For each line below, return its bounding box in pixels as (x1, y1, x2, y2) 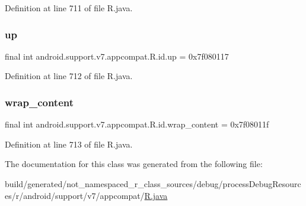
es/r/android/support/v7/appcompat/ (5, 189, 145, 201)
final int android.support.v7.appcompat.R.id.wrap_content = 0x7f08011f (5, 118, 269, 130)
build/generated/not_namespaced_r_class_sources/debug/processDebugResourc (5, 178, 301, 189)
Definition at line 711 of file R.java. (5, 2, 133, 14)
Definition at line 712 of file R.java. (5, 70, 133, 82)
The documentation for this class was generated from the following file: (5, 158, 263, 170)
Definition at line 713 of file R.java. (5, 138, 133, 150)
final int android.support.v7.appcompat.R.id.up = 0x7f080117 (5, 50, 229, 62)
